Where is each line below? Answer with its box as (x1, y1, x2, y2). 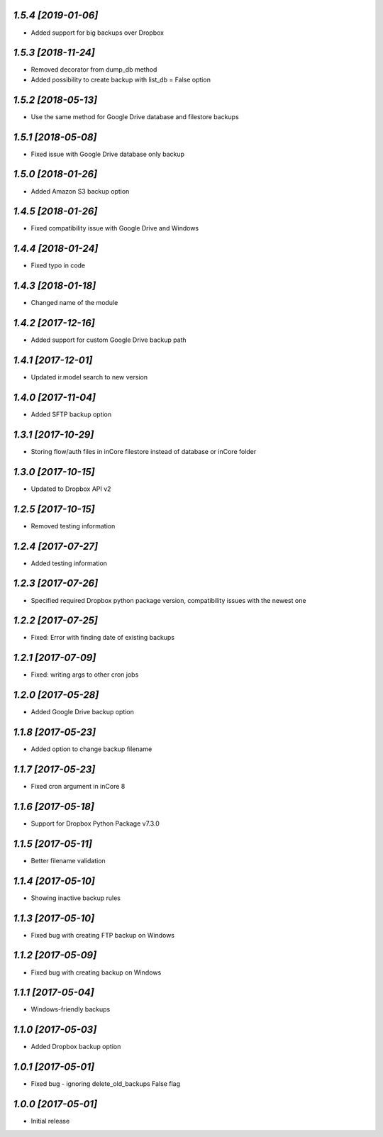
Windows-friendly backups (30, 1005, 111, 1014)
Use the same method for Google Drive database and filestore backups (30, 112, 239, 121)
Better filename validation (30, 856, 106, 865)
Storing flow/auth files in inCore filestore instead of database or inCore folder (30, 447, 257, 455)
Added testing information (30, 559, 108, 567)
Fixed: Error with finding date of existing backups (30, 633, 175, 642)
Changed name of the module (30, 299, 118, 307)
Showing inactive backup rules (30, 894, 121, 902)
